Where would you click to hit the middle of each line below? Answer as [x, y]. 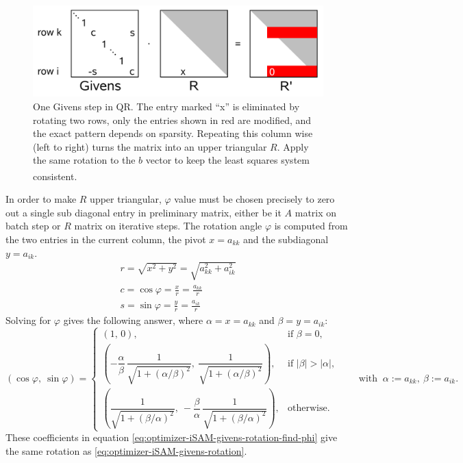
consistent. [55, 176]
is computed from [311, 226]
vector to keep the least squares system [227, 160]
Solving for [28, 320]
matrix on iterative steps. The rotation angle [168, 226]
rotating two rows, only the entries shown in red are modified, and [172, 120]
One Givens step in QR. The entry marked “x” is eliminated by [166, 106]
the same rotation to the [84, 160]
